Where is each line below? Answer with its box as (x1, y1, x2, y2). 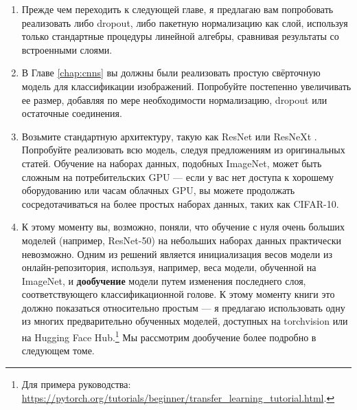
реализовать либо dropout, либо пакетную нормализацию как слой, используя (21, 15, 348, 30)
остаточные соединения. (21, 106, 122, 120)
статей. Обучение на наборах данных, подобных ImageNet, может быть (21, 155, 322, 170)
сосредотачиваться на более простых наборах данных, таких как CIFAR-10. (21, 196, 339, 211)
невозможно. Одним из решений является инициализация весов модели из (21, 246, 332, 261)
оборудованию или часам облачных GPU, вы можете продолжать (21, 183, 295, 197)
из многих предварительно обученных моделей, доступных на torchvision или (21, 314, 348, 328)
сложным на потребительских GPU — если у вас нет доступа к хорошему (21, 169, 334, 184)
